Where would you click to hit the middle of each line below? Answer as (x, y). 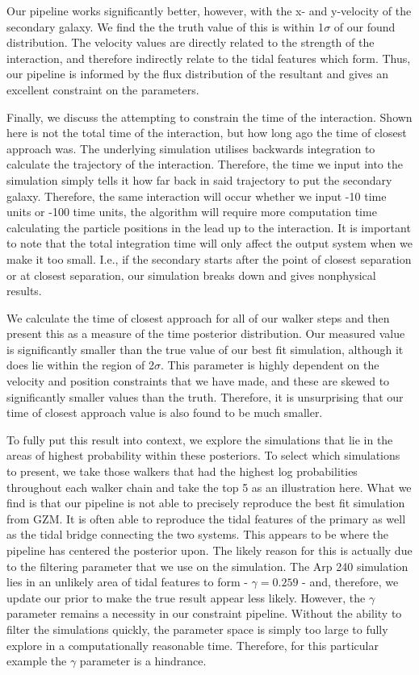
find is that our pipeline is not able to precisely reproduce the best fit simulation (206, 503)
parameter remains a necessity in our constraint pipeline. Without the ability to (204, 613)
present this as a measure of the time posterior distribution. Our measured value (206, 333)
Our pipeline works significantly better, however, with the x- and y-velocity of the (209, 10)
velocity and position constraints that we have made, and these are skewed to (198, 381)
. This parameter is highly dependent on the (270, 365)
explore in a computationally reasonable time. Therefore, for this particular (193, 645)
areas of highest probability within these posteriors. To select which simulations (203, 455)
